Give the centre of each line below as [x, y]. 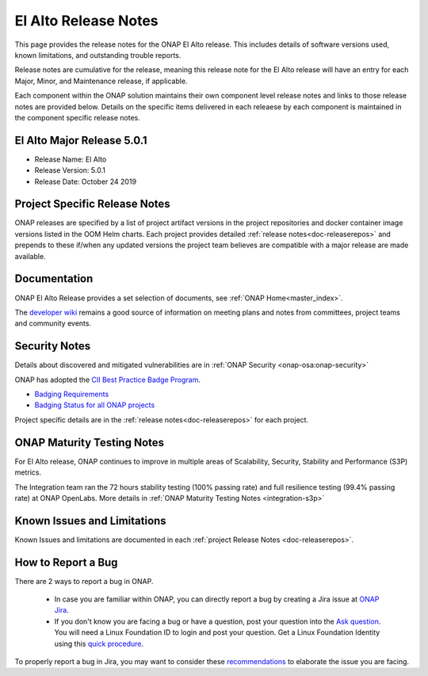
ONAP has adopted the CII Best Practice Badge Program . [108, 380]
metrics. [28, 472]
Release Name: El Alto [71, 159]
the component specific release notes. [77, 117]
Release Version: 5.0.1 [70, 170]
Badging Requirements [72, 394]
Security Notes [53, 346]
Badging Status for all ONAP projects [95, 405]
